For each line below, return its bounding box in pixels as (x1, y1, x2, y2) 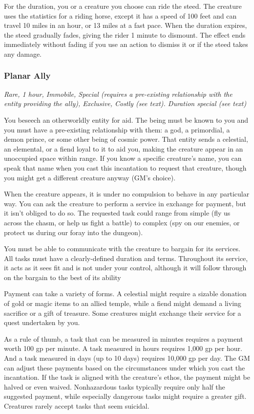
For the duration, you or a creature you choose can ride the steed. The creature (4, 1, 242, 11)
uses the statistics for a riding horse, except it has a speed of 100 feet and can (4, 10, 237, 21)
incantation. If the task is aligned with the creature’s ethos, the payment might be (4, 372, 250, 382)
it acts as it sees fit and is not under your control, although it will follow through (4, 262, 247, 273)
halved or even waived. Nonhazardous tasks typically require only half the (4, 381, 225, 392)
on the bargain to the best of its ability (4, 272, 121, 282)
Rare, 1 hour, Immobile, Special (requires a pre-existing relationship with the (4, 88, 233, 99)
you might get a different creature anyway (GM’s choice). (4, 172, 176, 182)
